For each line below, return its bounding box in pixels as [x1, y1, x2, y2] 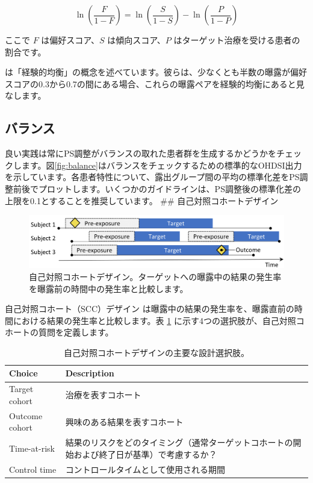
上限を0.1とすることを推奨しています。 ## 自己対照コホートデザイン [5, 194, 279, 207]
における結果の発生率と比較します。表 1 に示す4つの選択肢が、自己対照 [13, 314, 296, 326]
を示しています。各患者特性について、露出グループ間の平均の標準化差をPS [5, 170, 300, 183]
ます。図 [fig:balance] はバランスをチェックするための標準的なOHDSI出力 [21, 158, 302, 171]
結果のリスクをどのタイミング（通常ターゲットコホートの [65, 436, 293, 449]
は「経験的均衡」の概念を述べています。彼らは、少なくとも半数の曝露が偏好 [5, 66, 308, 78]
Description [65, 367, 114, 379]
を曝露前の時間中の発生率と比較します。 [29, 282, 188, 294]
